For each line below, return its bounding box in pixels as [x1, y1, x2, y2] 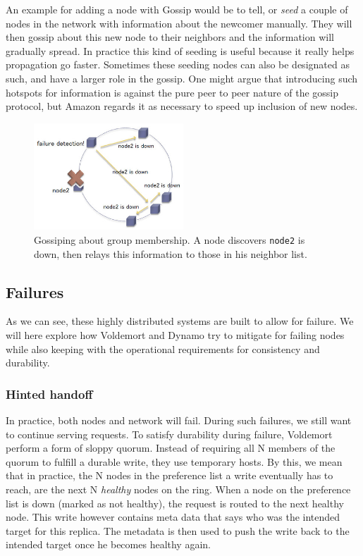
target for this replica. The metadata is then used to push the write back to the [6, 523, 350, 538]
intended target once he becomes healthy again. [6, 537, 211, 552]
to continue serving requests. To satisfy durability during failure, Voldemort [6, 426, 333, 441]
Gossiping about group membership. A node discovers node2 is [34, 232, 305, 247]
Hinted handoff [6, 385, 93, 402]
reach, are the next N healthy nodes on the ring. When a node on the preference [6, 481, 351, 496]
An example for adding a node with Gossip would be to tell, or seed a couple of [6, 2, 348, 16]
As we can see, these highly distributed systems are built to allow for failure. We [6, 314, 354, 328]
